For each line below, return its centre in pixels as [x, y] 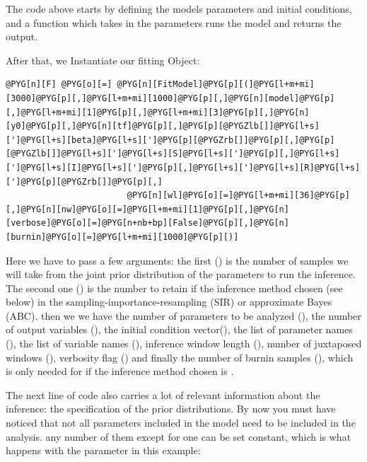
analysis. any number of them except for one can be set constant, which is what [179, 436]
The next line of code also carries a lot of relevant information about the [163, 394]
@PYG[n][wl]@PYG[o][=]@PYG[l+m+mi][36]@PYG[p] [238, 196]
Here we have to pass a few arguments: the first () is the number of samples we [177, 260]
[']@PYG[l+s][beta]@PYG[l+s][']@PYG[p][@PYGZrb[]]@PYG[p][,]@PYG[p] [170, 140]
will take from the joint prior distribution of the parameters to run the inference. [181, 274]
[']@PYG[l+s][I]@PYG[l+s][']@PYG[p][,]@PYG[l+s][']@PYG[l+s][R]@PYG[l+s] [183, 167]
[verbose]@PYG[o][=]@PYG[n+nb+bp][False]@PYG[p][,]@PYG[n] [147, 223]
